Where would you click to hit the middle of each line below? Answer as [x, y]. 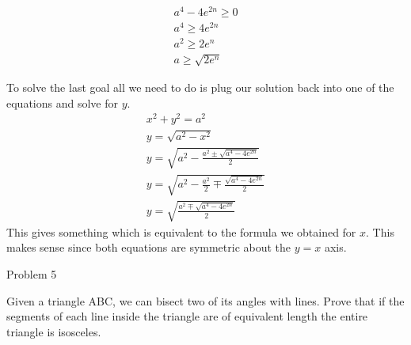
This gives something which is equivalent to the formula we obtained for [181, 231]
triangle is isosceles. [54, 331]
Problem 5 [32, 273]
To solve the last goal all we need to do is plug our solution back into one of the [200, 87]
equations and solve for [62, 102]
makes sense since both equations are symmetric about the [149, 247]
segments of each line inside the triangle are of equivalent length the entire [187, 316]
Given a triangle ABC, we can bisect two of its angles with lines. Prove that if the [205, 300]
